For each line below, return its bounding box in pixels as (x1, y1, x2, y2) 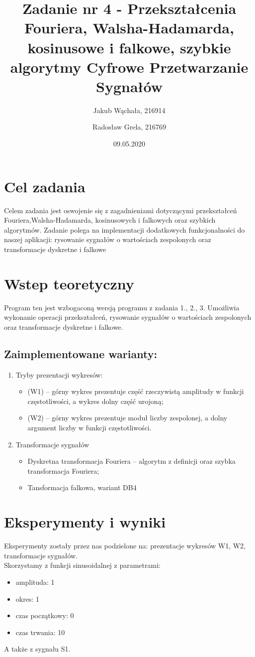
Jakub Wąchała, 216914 (93, 105, 166, 115)
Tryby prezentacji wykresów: (15, 369, 103, 380)
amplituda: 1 (15, 576, 55, 587)
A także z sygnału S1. (4, 644, 71, 654)
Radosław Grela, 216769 (92, 122, 166, 132)
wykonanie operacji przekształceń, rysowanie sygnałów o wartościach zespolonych (4, 312, 252, 322)
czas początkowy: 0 (15, 610, 74, 621)
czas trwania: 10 (15, 627, 65, 637)
